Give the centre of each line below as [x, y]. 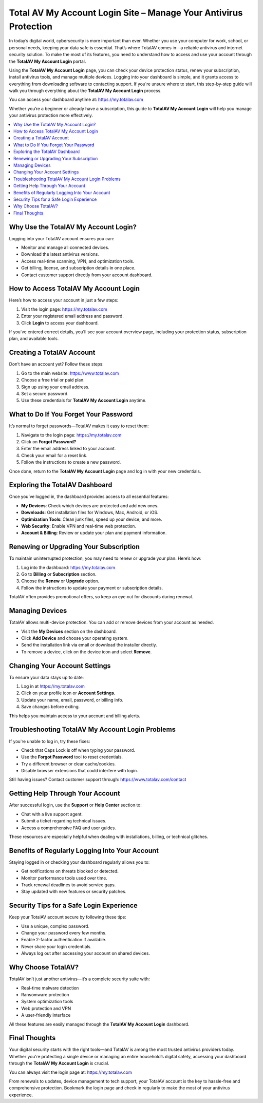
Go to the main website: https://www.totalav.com [70, 373]
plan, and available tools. [34, 339]
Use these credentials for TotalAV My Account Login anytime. [84, 400]
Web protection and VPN [46, 1008]
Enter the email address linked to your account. [69, 449]
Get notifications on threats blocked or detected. [70, 871]
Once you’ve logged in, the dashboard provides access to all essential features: [89, 496]
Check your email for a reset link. [54, 455]
